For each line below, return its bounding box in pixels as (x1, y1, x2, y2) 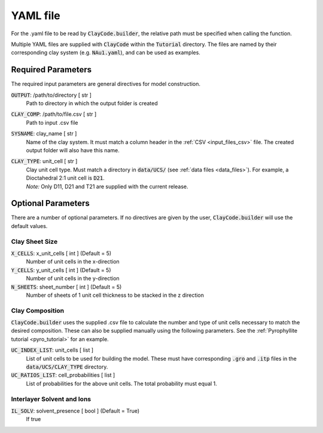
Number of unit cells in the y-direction (26, 275, 120, 282)
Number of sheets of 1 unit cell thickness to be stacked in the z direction (26, 291, 205, 299)
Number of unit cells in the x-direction (26, 258, 120, 265)
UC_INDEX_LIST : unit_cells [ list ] (11, 346, 94, 354)
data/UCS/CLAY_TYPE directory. (26, 363, 108, 370)
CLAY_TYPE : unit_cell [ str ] (11, 158, 78, 165)
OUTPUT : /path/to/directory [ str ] (11, 91, 92, 99)
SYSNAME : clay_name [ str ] (11, 130, 77, 137)
